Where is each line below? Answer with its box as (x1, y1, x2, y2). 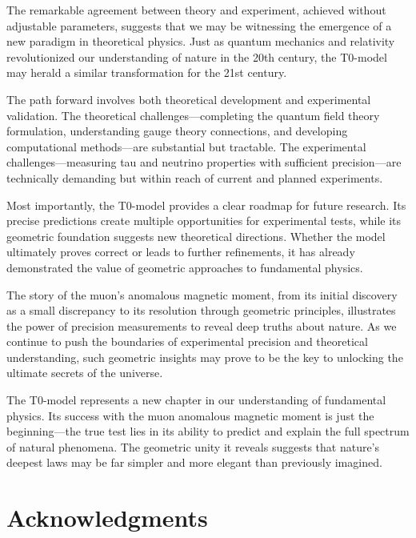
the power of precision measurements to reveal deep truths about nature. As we (6, 317, 397, 334)
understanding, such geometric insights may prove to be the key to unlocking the (6, 348, 403, 365)
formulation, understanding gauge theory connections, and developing (6, 122, 348, 139)
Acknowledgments (6, 501, 208, 534)
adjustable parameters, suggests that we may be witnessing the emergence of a (6, 17, 392, 34)
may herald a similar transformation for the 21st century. (6, 64, 287, 81)
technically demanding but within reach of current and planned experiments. (6, 169, 383, 186)
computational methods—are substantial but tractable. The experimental (6, 138, 366, 155)
